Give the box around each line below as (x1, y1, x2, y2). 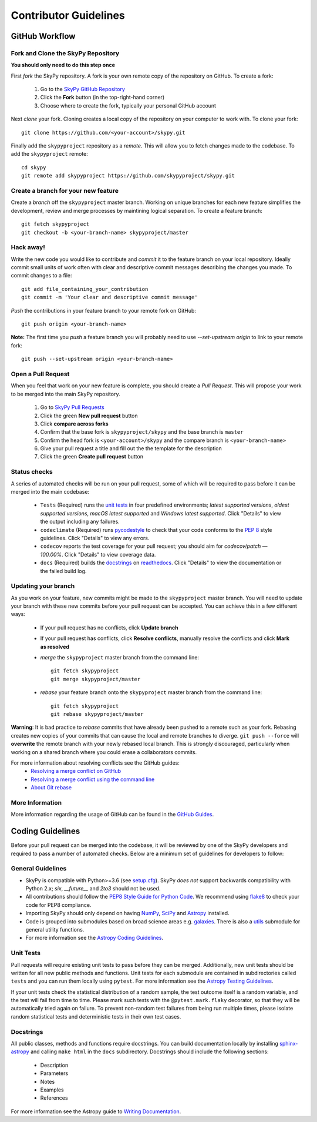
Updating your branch (11, 582, 75, 590)
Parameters (40, 1070, 69, 1077)
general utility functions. (25, 926, 85, 933)
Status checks (11, 468, 53, 476)
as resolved (40, 643, 70, 650)
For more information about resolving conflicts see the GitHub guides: (11, 759, 180, 766)
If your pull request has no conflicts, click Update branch (40, 624, 178, 631)
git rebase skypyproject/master (50, 711, 144, 717)
